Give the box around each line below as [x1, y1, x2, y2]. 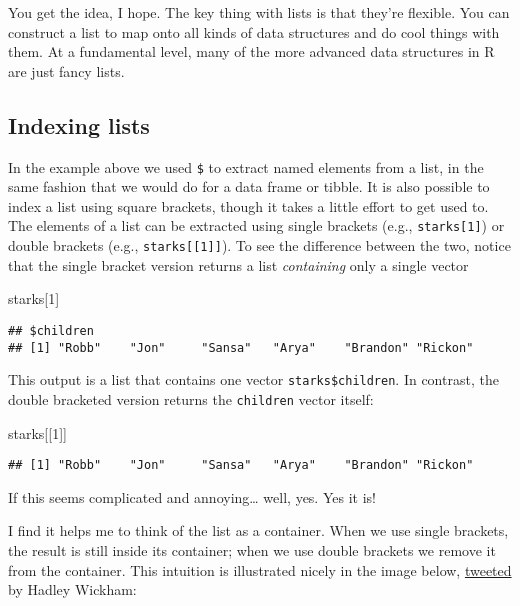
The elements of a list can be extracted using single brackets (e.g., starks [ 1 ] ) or [8, 215, 505, 236]
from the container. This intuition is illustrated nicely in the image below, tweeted [8, 559, 512, 580]
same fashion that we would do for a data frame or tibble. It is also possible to [8, 176, 490, 197]
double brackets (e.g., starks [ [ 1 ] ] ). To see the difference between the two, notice [8, 235, 511, 256]
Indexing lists [8, 109, 150, 140]
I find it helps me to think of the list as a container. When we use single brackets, [8, 520, 509, 541]
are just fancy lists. [8, 60, 125, 81]
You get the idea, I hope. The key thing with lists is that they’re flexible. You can [8, 2, 510, 22]
